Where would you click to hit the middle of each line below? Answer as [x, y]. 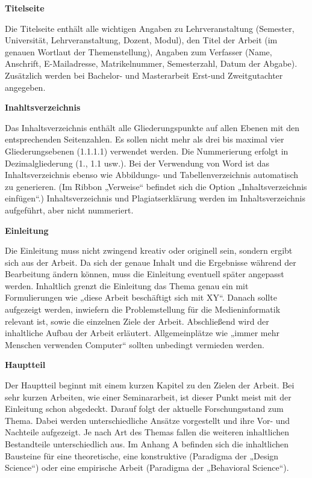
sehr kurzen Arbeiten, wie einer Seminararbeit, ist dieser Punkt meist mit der [148, 397]
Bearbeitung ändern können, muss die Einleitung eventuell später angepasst [145, 274]
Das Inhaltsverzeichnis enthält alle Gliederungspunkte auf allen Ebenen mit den [152, 127]
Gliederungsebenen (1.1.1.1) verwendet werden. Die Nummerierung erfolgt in [147, 151]
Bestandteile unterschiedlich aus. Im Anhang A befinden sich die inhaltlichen [147, 444]
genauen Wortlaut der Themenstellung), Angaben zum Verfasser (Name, [139, 51]
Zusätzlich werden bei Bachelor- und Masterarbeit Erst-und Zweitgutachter [144, 75]
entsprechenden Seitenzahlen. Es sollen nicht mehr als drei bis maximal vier [145, 139]
